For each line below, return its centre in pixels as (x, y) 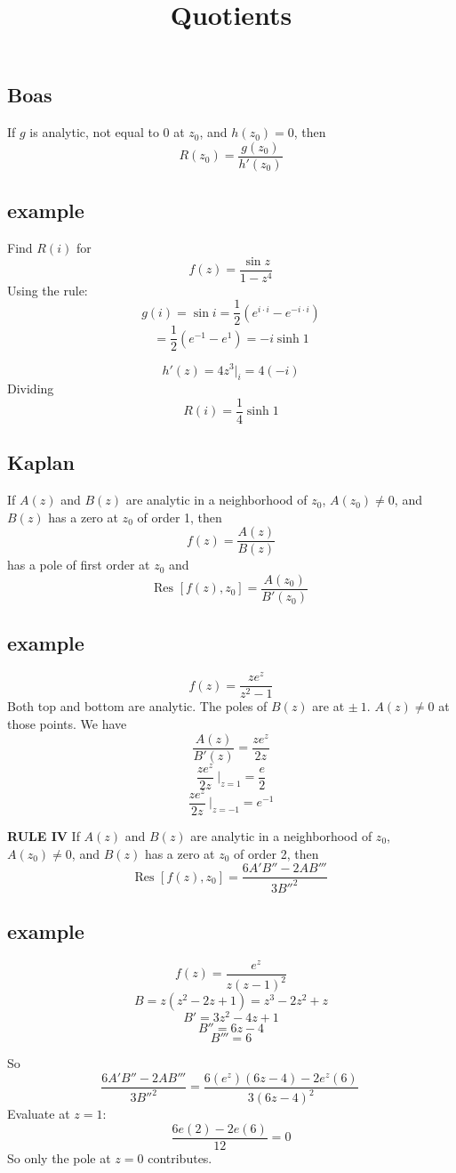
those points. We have (67, 724)
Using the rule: (48, 290)
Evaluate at (39, 1114)
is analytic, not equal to (94, 132)
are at (328, 706)
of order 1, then (180, 517)
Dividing (31, 388)
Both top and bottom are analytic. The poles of (137, 706)
